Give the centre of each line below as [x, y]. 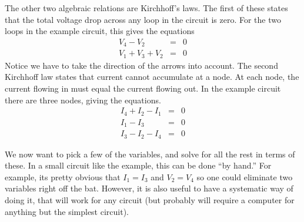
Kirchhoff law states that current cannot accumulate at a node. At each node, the [152, 77]
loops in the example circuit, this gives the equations [100, 31]
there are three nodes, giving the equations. [83, 100]
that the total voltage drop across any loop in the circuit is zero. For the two [143, 19]
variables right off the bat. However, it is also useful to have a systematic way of [149, 188]
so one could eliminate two [245, 176]
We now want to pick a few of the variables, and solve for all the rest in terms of [150, 154]
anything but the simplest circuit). [67, 211]
